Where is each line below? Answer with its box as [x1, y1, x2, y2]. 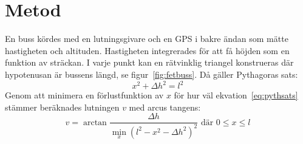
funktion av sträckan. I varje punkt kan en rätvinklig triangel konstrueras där [5, 56, 294, 69]
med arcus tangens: [129, 100, 201, 113]
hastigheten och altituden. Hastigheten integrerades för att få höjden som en [5, 44, 290, 57]
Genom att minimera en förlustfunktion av [5, 89, 164, 101]
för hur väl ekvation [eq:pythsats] [174, 89, 298, 101]
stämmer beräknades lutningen [5, 100, 120, 113]
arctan [83, 118, 107, 127]
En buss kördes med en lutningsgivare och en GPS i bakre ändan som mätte [5, 32, 288, 45]
